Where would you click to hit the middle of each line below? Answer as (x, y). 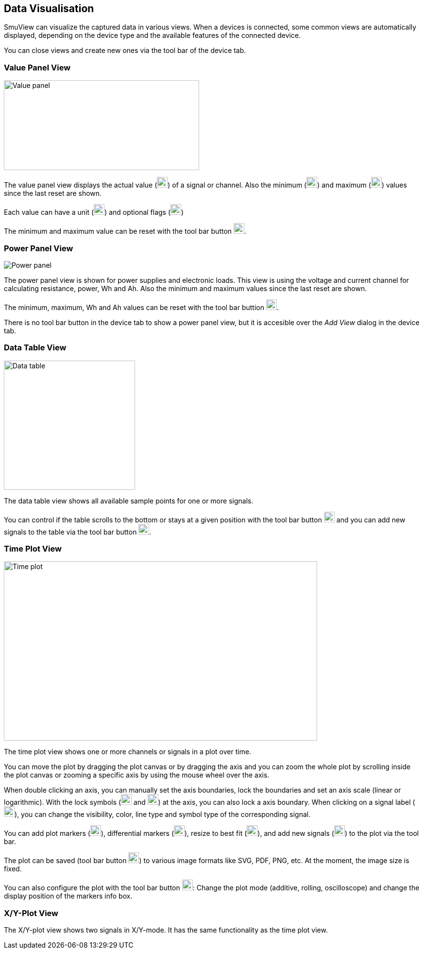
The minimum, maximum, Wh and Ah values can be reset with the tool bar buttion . (141, 307)
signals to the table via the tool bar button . (78, 532)
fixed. (13, 869)
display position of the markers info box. (68, 896)
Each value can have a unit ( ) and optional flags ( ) (94, 212)
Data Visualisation (49, 9)
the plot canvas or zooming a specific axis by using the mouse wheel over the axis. (137, 775)
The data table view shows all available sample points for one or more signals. (129, 501)
